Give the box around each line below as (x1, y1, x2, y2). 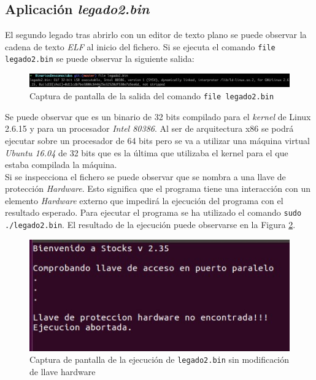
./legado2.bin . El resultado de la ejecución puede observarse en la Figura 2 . (5, 218, 296, 231)
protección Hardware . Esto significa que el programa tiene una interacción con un (5, 182, 310, 195)
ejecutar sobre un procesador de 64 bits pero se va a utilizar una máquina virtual (5, 134, 310, 146)
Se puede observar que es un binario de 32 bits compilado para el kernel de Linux (5, 110, 311, 123)
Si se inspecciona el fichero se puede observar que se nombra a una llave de (5, 170, 286, 183)
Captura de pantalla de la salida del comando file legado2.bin (29, 89, 274, 102)
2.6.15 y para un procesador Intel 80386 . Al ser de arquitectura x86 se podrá (5, 122, 294, 135)
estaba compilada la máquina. (5, 158, 117, 171)
